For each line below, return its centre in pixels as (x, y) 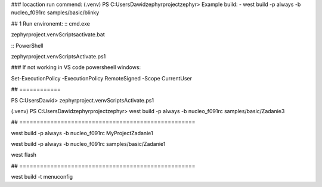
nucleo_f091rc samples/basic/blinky (55, 13)
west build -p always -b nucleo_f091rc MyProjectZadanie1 (82, 133)
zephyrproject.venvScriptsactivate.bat (58, 35)
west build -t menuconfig (42, 177)
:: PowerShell (27, 45)
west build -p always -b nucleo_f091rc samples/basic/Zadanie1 (88, 144)
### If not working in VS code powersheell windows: (76, 67)
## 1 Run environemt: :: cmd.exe (51, 23)
